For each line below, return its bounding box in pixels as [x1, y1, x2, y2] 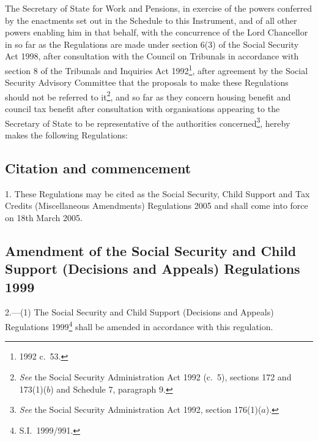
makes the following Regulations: [5, 128, 128, 141]
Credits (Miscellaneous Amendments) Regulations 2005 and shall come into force [5, 199, 308, 212]
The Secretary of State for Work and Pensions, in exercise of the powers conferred [5, 2, 312, 14]
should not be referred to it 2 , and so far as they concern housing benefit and [5, 88, 291, 103]
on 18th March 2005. [5, 211, 83, 224]
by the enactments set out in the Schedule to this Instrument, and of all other [5, 13, 297, 26]
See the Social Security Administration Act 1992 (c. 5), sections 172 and [19, 370, 292, 383]
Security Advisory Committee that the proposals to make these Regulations [5, 76, 289, 89]
